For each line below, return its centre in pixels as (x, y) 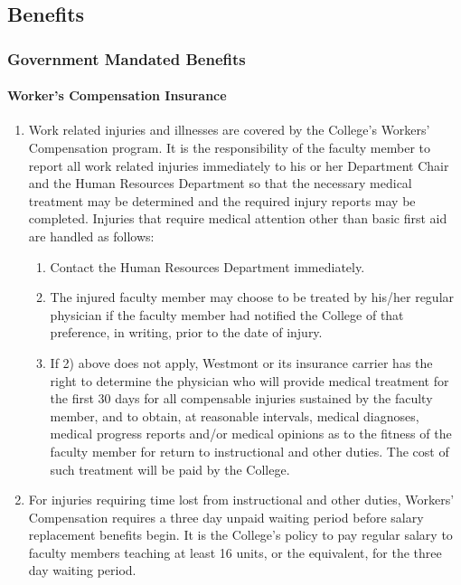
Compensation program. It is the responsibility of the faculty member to (229, 148)
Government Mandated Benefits (127, 58)
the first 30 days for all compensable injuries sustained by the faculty (241, 398)
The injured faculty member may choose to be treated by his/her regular (252, 297)
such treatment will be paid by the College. (170, 469)
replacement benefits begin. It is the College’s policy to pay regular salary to (240, 535)
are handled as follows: (91, 236)
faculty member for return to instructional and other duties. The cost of (249, 451)
